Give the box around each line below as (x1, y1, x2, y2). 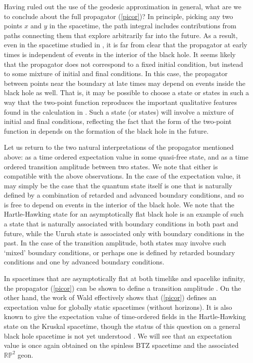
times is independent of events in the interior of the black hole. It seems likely (4, 49, 236, 59)
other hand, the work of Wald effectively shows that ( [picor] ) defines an (4, 292, 217, 302)
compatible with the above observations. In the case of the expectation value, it (4, 171, 241, 181)
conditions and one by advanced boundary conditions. (4, 257, 164, 267)
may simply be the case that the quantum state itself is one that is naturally (4, 180, 233, 190)
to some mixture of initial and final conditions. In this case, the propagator (4, 68, 228, 79)
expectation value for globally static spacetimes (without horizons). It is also (4, 302, 232, 312)
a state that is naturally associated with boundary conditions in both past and (4, 219, 238, 229)
